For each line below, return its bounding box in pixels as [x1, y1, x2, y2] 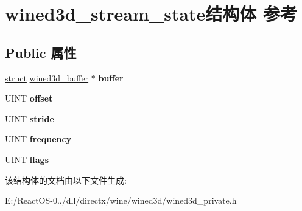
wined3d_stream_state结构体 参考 [5, 1, 298, 26]
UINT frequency [5, 133, 72, 145]
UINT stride [5, 112, 54, 125]
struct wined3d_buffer [5, 71, 89, 84]
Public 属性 [5, 43, 77, 61]
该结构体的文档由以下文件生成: [5, 173, 127, 186]
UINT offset [5, 92, 53, 105]
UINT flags [5, 153, 49, 165]
